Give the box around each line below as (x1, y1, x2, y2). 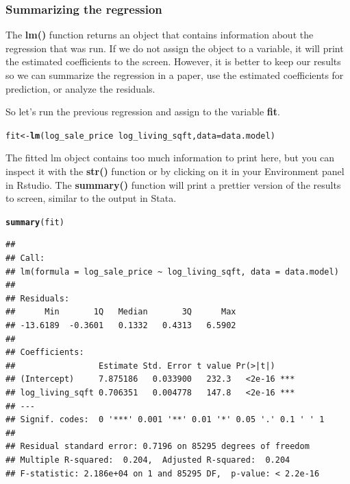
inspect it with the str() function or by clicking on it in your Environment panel (5, 164, 345, 178)
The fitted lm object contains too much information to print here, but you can (5, 150, 335, 165)
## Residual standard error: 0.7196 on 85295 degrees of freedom (5, 441, 310, 452)
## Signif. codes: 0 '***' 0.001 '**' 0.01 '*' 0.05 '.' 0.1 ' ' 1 (5, 415, 325, 425)
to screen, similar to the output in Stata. (5, 191, 177, 205)
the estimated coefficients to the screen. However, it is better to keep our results (5, 54, 341, 69)
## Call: (5, 253, 45, 264)
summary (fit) (5, 217, 64, 227)
